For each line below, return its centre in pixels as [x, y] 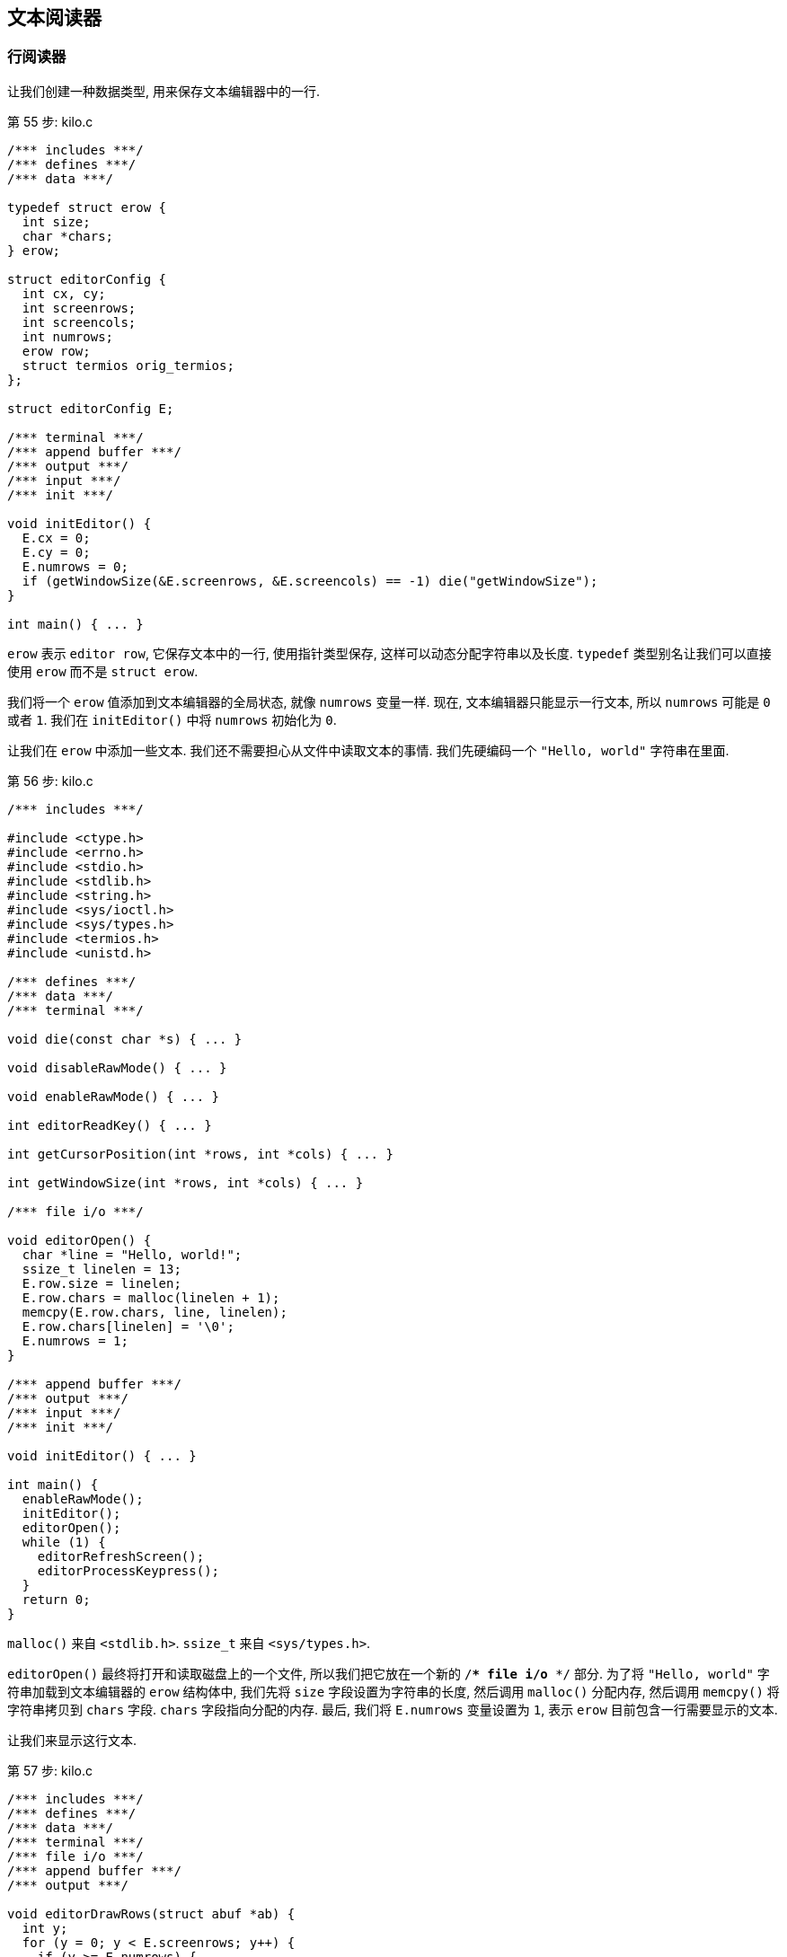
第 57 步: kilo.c [50, 1770]
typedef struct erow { [87, 207]
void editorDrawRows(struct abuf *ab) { [151, 1913]
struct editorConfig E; [91, 408]
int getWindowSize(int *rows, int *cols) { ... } [186, 1182]
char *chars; [68, 236]
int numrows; [68, 336]
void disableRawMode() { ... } [117, 1067]
